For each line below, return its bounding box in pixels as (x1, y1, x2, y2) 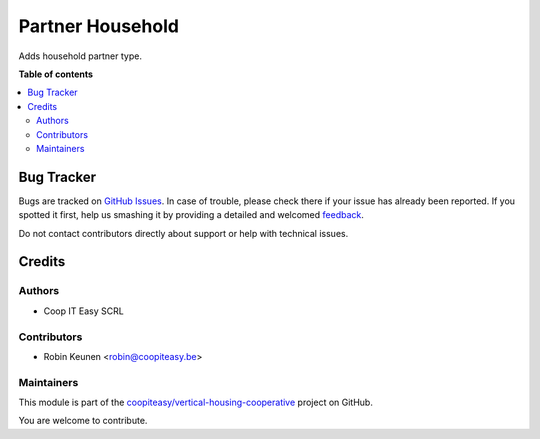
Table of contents (18, 68, 94, 80)
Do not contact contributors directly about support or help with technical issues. (18, 227, 349, 239)
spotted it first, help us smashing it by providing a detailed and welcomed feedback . (18, 209, 365, 221)
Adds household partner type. (18, 50, 142, 62)
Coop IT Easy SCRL (43, 305, 124, 317)
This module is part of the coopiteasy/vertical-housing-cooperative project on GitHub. (18, 396, 374, 409)
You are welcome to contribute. (18, 415, 148, 427)
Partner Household (18, 15, 180, 37)
